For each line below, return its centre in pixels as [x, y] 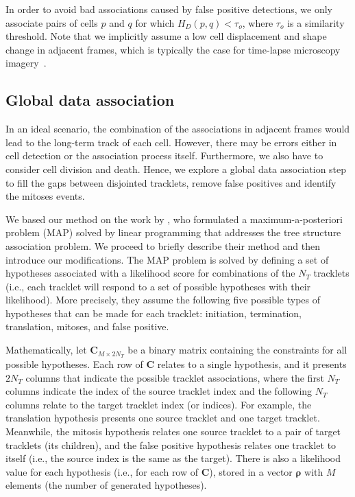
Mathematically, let [46, 350]
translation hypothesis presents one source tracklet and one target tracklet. [163, 418]
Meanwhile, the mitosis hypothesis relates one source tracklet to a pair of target [173, 431]
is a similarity [316, 22]
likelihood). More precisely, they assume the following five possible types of [163, 300]
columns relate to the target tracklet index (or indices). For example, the [159, 404]
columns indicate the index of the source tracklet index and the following [159, 391]
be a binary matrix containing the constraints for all [237, 350]
